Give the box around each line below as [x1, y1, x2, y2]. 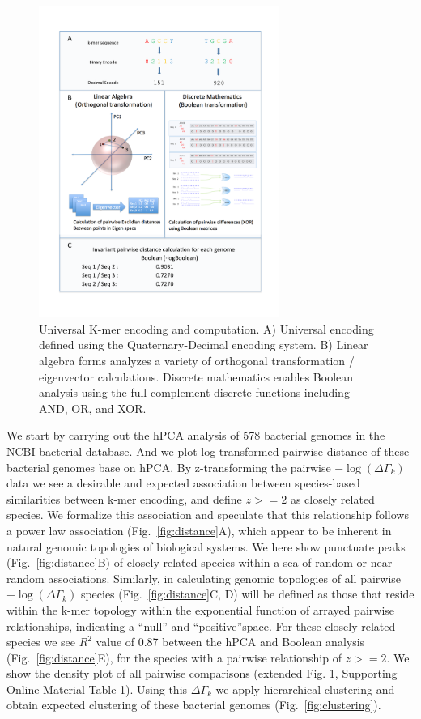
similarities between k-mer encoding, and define [6, 490, 242, 507]
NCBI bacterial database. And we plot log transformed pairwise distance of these [6, 442, 410, 459]
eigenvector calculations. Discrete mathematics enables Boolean [39, 368, 354, 385]
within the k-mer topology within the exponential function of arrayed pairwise [6, 601, 395, 618]
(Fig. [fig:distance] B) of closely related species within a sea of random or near [6, 554, 393, 571]
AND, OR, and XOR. [39, 399, 147, 416]
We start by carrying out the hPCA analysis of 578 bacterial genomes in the [6, 427, 385, 444]
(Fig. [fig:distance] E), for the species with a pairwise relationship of [6, 649, 342, 666]
